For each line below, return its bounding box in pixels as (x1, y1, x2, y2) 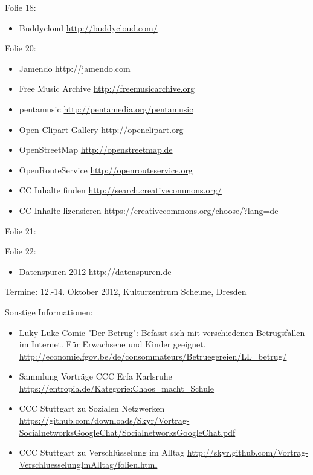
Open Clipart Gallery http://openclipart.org (19, 123, 184, 135)
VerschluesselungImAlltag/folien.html (19, 457, 158, 470)
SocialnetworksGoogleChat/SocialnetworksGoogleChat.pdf (19, 425, 236, 438)
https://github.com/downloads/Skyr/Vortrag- (19, 414, 190, 427)
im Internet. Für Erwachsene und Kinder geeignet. (19, 338, 206, 351)
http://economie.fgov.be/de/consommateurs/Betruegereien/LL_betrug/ (19, 349, 287, 362)
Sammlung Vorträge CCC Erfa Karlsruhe (19, 370, 172, 383)
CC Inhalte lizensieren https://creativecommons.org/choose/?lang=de (19, 204, 279, 216)
